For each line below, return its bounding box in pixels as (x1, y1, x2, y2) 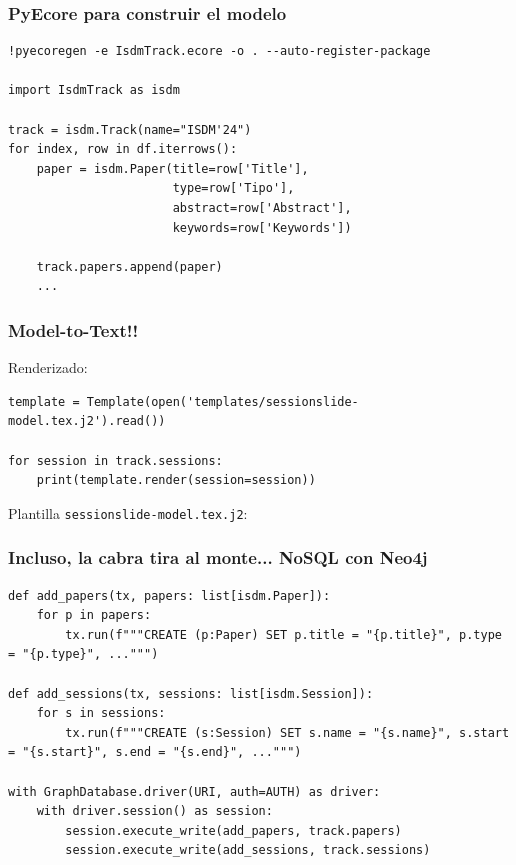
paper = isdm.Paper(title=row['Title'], (36, 161, 309, 176)
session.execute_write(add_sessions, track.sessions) (65, 843, 431, 858)
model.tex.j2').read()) (8, 414, 166, 429)
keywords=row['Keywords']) (172, 220, 352, 235)
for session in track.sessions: (8, 453, 223, 468)
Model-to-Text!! (8, 317, 139, 342)
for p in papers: (36, 608, 152, 623)
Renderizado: (8, 357, 88, 378)
